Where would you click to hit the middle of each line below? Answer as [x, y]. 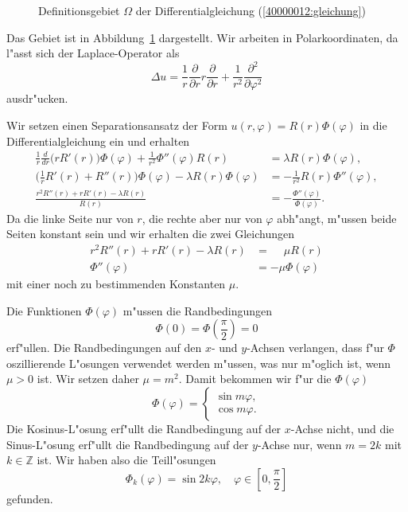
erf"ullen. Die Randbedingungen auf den [104, 348]
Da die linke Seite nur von [70, 218]
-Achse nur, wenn [299, 444]
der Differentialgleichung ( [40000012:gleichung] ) [251, 10]
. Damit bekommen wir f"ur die [255, 379]
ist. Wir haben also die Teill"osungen [126, 460]
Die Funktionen [44, 310]
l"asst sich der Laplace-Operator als [93, 53]
